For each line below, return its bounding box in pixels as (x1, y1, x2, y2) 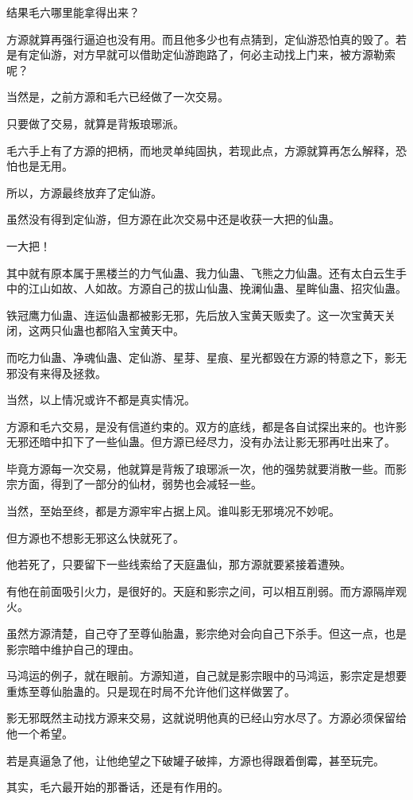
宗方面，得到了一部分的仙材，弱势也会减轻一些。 (6, 476, 262, 492)
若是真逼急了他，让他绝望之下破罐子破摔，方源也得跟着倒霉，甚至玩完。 (6, 751, 384, 768)
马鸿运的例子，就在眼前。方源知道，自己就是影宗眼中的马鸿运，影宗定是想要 (6, 667, 407, 684)
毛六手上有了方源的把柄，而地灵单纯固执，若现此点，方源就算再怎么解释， (6, 142, 396, 158)
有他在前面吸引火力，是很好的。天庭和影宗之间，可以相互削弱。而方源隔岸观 (6, 582, 407, 599)
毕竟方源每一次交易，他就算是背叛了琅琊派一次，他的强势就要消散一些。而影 (6, 460, 407, 476)
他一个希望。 (6, 725, 73, 741)
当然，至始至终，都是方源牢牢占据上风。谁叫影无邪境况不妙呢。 (6, 503, 340, 519)
